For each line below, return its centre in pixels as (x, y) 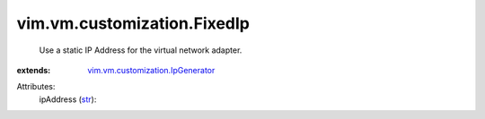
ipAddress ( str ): (68, 99)
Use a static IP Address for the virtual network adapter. (141, 50)
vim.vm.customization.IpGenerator (151, 70)
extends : (34, 70)
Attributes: (36, 87)
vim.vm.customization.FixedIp (133, 23)
